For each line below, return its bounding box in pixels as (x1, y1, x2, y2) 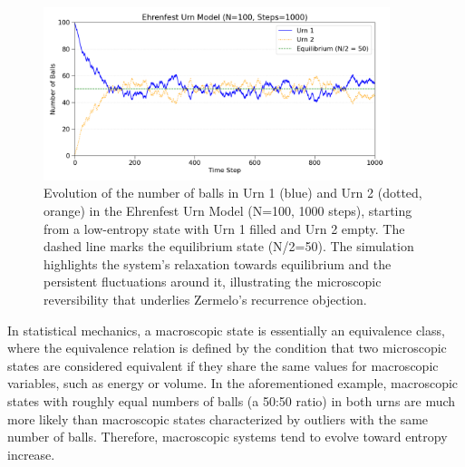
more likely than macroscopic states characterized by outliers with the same (7, 409, 429, 428)
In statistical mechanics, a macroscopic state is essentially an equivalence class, (7, 320, 445, 339)
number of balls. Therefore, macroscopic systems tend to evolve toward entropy (7, 427, 448, 446)
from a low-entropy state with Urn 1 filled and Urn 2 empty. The (44, 219, 405, 238)
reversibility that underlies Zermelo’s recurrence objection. (44, 289, 367, 308)
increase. (7, 444, 55, 463)
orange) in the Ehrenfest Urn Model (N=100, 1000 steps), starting (44, 200, 412, 219)
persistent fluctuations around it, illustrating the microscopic (44, 272, 382, 291)
